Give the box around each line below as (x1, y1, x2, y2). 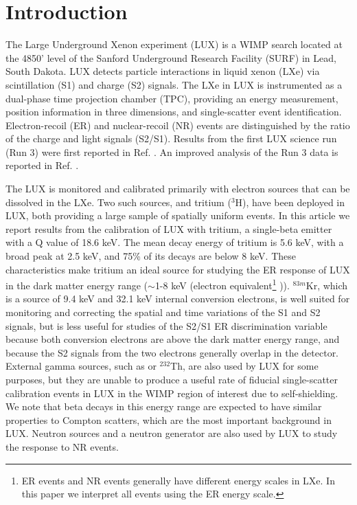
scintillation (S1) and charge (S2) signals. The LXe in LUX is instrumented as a (5, 77, 343, 91)
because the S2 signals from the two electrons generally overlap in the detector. (5, 345, 339, 359)
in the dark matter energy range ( (5, 278, 148, 292)
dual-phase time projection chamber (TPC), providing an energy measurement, (5, 91, 338, 105)
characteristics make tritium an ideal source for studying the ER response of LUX (5, 262, 350, 276)
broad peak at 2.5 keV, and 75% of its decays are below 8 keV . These (5, 249, 296, 263)
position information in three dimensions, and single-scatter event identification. (5, 104, 342, 119)
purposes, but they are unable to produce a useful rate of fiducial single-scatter (5, 372, 338, 387)
